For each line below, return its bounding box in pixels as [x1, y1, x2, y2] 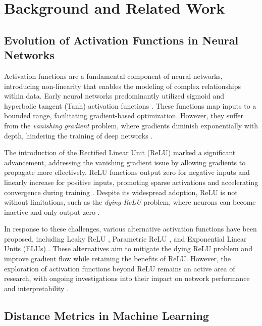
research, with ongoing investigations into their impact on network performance [4, 273, 250, 284]
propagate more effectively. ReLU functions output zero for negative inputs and [4, 167, 250, 177]
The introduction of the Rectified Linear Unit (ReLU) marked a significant [4, 147, 236, 158]
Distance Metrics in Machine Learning [4, 307, 209, 323]
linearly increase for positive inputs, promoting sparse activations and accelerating [4, 176, 258, 187]
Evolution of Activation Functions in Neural [4, 32, 239, 48]
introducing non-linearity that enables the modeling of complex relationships [4, 80, 241, 91]
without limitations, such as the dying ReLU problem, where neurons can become [4, 197, 256, 207]
